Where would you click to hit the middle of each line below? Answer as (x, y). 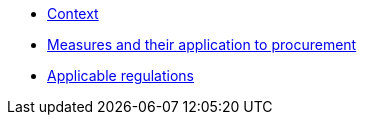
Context (73, 13)
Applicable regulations (120, 75)
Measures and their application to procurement (202, 44)
